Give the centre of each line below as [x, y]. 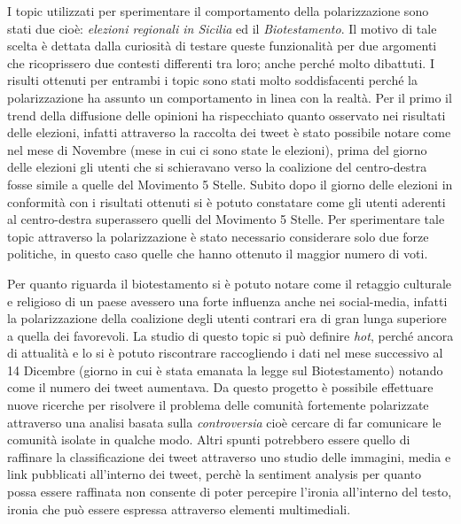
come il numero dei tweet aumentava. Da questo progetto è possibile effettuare [220, 387]
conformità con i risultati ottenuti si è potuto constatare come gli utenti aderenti [227, 201]
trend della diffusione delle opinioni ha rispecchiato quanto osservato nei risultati [227, 115]
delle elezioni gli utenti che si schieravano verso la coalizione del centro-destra [217, 167]
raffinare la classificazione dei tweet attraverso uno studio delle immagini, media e [229, 456]
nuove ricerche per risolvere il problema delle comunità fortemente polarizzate [218, 405]
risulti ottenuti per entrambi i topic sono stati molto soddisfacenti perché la [212, 80]
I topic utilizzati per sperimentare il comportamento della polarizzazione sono [218, 11]
